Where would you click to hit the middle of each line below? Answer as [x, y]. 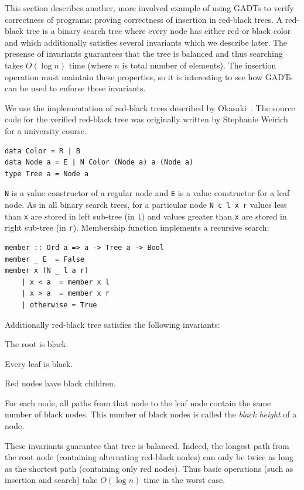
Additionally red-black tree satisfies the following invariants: [112, 324]
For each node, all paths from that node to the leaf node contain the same [138, 402]
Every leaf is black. [39, 363]
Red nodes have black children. [60, 383]
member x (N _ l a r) [47, 271]
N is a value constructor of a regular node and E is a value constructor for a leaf [147, 193]
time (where [90, 65]
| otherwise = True [59, 305]
